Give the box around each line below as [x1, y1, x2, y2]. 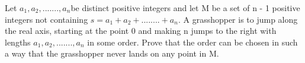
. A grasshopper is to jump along [178, 13, 298, 25]
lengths [5, 36, 31, 48]
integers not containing [5, 13, 88, 25]
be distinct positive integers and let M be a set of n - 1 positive [70, 2, 300, 13]
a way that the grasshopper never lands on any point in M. [5, 47, 219, 60]
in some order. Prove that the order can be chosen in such [87, 36, 298, 48]
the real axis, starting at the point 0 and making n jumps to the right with [5, 24, 277, 37]
